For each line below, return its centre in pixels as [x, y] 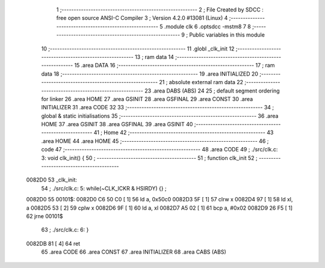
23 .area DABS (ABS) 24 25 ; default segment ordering [212, 91]
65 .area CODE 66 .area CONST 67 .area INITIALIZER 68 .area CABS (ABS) [134, 252]
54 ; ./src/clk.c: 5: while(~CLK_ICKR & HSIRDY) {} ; [104, 188]
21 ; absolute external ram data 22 [201, 82]
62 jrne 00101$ [45, 216]
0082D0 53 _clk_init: [52, 180]
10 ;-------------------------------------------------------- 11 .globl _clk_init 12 [138, 49]
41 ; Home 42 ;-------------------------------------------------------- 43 [184, 133]
